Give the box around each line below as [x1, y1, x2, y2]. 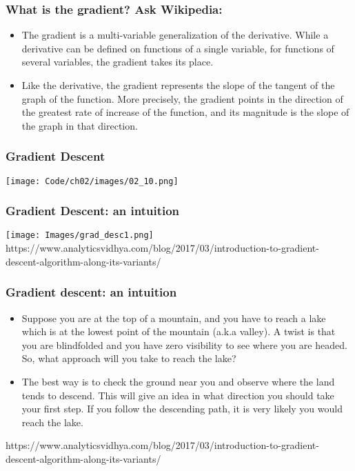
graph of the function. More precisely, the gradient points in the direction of [21, 91, 343, 106]
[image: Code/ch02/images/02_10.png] [6, 176, 179, 186]
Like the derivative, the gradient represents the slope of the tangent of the [21, 78, 335, 92]
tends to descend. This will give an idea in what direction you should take [21, 388, 334, 402]
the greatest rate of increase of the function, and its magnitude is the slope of [21, 105, 349, 119]
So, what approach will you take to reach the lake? [21, 351, 236, 365]
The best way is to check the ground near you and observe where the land [21, 374, 335, 388]
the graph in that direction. [21, 118, 138, 132]
